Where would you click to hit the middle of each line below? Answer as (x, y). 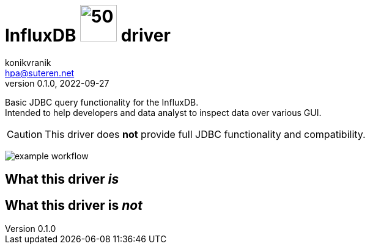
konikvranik (28, 62)
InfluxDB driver (88, 35)
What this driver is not (74, 205)
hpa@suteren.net (40, 73)
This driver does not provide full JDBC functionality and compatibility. (205, 134)
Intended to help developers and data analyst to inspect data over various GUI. (163, 112)
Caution (25, 134)
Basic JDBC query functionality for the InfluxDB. (102, 102)
